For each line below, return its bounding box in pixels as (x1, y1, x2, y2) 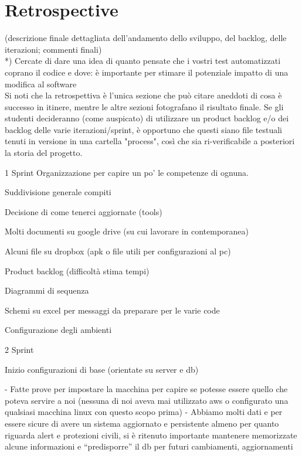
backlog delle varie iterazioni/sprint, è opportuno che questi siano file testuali (5, 123, 282, 135)
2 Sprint (5, 343, 34, 355)
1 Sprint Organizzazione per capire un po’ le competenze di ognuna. (5, 166, 249, 178)
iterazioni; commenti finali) (5, 43, 102, 55)
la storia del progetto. (5, 147, 83, 159)
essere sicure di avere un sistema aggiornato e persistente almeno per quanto (5, 417, 279, 429)
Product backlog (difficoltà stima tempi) (5, 264, 150, 277)
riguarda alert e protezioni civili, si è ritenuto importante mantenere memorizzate (5, 428, 297, 441)
